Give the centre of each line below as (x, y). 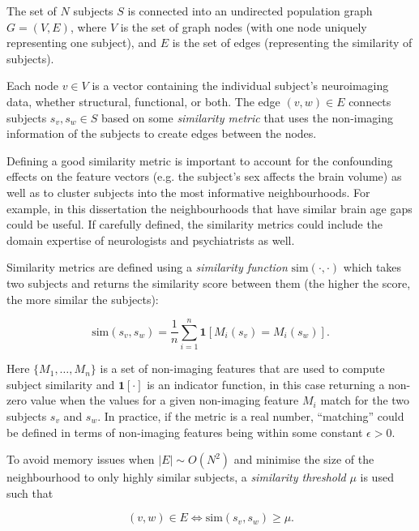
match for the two (365, 400)
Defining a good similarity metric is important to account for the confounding (200, 160)
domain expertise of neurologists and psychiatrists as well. (151, 240)
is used (377, 477)
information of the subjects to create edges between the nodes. (162, 133)
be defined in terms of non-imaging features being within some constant (185, 432)
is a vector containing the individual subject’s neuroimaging (240, 86)
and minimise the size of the (304, 459)
